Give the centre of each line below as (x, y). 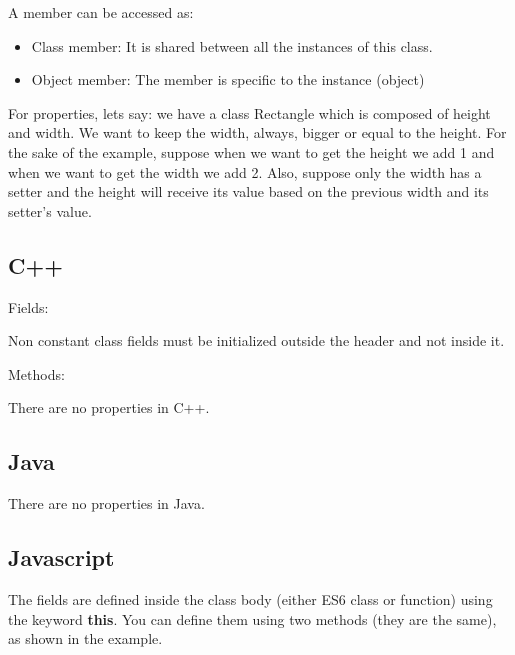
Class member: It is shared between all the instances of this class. (232, 45)
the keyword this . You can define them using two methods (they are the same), (252, 618)
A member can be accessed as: (101, 12)
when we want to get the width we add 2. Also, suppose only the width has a (245, 171)
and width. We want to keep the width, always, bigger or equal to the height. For (257, 132)
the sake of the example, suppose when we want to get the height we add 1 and (251, 151)
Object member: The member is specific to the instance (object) (228, 79)
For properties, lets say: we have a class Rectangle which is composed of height (249, 112)
